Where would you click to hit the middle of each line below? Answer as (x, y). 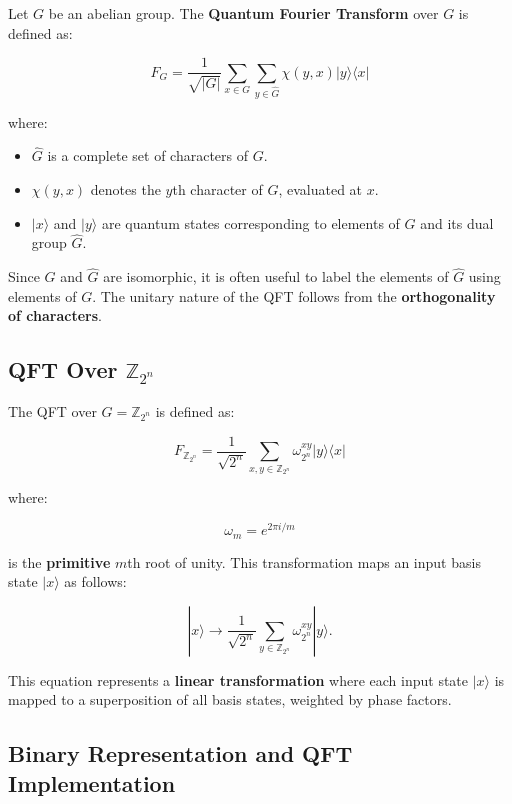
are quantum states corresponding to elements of (250, 222)
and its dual (457, 222)
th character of (217, 188)
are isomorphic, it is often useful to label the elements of (276, 276)
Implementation (92, 782)
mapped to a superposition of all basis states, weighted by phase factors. (230, 699)
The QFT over (52, 411)
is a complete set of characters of (148, 155)
